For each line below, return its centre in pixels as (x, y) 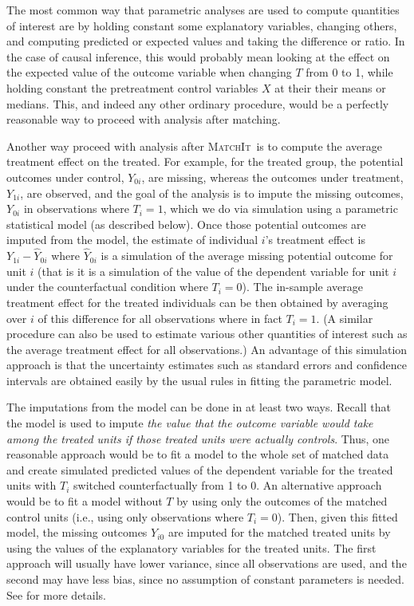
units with (32, 485)
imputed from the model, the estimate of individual (132, 240)
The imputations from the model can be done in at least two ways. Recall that (199, 407)
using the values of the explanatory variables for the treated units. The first (191, 547)
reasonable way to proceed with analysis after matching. (144, 119)
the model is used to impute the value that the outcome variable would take (190, 423)
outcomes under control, (65, 177)
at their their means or (330, 87)
